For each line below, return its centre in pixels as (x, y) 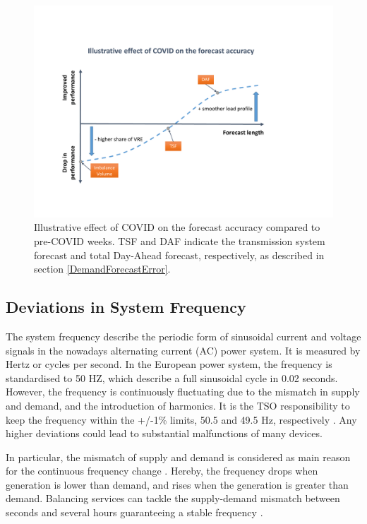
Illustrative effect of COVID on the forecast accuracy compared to (177, 227)
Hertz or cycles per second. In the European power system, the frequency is (169, 364)
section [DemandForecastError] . (102, 269)
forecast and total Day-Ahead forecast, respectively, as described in (179, 255)
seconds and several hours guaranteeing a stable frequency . (134, 512)
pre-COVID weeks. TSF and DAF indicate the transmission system (180, 240)
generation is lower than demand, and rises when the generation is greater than (177, 484)
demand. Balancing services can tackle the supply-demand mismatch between (173, 498)
